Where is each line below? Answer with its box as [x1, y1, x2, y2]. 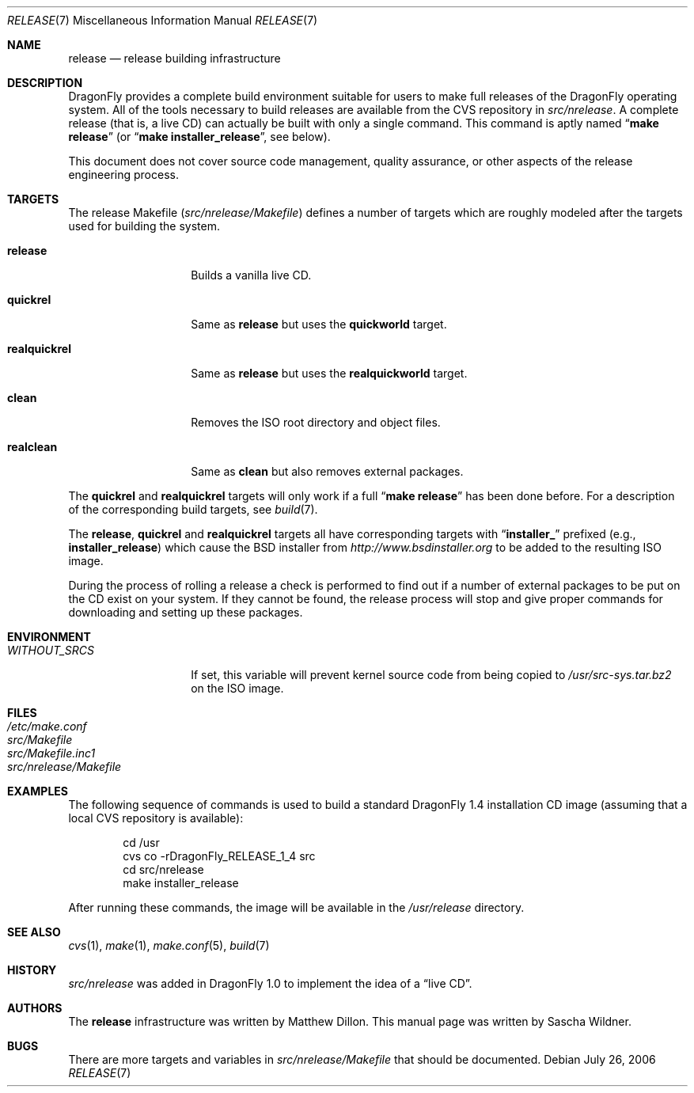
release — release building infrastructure [68, 51, 281, 65]
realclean [7, 440, 58, 454]
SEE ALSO [7, 925, 61, 939]
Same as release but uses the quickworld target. [191, 317, 447, 331]
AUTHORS [7, 1001, 63, 1015]
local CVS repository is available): [68, 811, 244, 825]
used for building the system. [68, 219, 221, 233]
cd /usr [123, 836, 160, 849]
